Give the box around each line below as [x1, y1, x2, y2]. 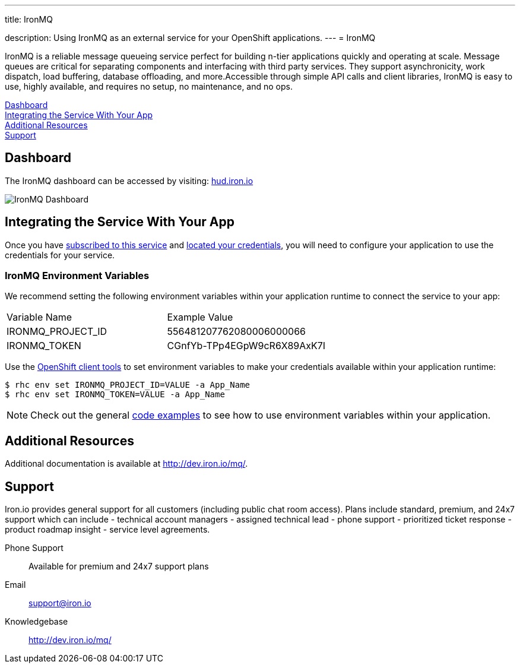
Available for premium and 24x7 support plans [28, 561, 209, 572]
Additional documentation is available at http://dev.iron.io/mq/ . [5, 458, 248, 469]
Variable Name [7, 311, 72, 324]
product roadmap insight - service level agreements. [5, 524, 210, 535]
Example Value [167, 311, 233, 324]
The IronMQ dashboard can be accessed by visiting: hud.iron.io [5, 175, 253, 186]
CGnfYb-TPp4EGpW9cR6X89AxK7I [167, 340, 326, 352]
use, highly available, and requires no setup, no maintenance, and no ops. [5, 81, 293, 91]
